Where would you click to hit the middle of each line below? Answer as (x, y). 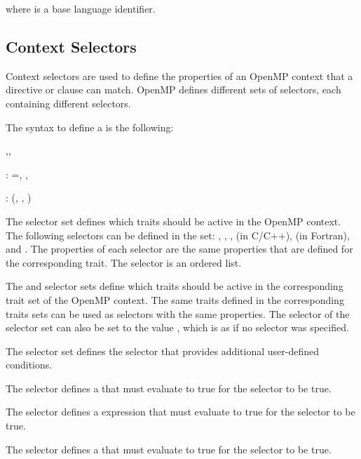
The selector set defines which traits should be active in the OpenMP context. (173, 221)
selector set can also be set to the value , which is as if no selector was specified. (177, 327)
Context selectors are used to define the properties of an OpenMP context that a (179, 75)
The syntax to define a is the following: (90, 127)
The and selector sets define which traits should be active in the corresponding (175, 286)
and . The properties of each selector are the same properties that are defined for (179, 249)
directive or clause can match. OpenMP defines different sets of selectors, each (173, 89)
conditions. (29, 365)
